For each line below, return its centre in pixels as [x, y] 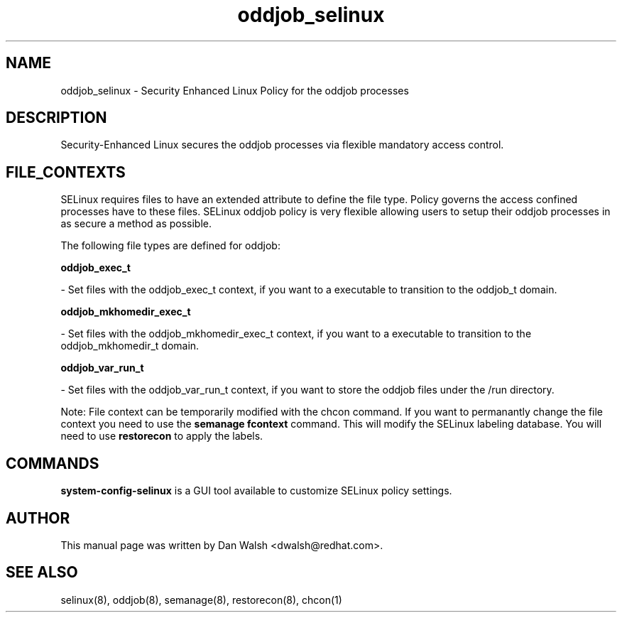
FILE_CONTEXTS [66, 172]
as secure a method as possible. [136, 224]
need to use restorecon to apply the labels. [162, 436]
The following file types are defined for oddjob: [170, 246]
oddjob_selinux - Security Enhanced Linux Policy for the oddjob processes [235, 90]
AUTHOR [38, 518]
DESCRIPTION [56, 118]
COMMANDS [53, 463]
